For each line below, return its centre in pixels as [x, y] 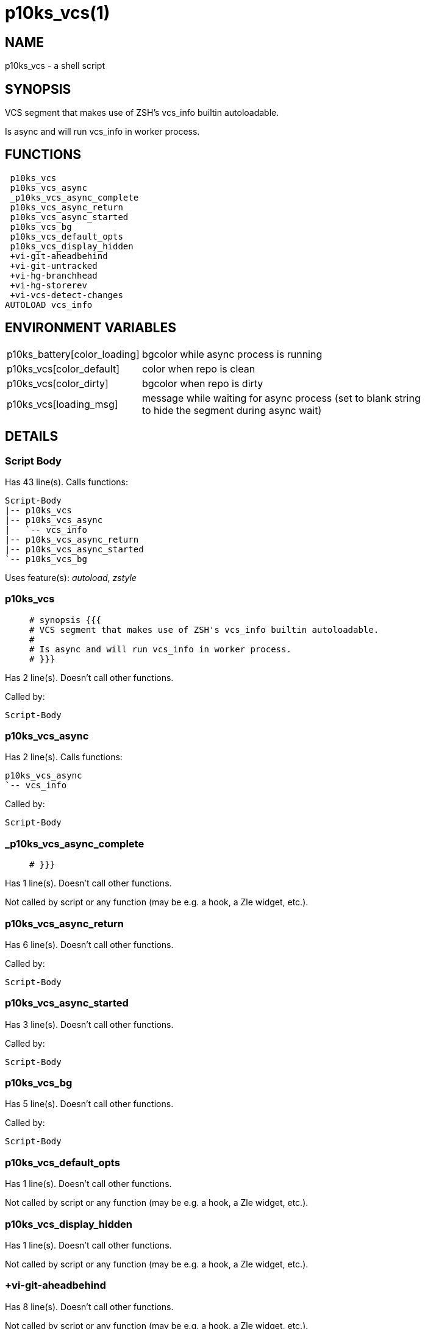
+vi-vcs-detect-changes [66, 295]
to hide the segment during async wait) [232, 410]
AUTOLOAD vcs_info [49, 305]
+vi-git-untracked [54, 265]
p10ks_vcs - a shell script [55, 66]
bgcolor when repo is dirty [202, 383]
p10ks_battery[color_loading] [73, 354]
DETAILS [32, 436]
